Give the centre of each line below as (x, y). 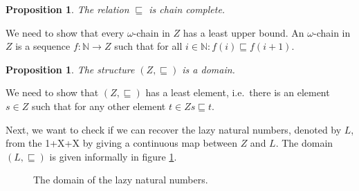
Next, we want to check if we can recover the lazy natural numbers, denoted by (174, 129)
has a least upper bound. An (243, 32)
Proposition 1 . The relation (67, 9)
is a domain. (209, 69)
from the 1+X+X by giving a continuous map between (121, 143)
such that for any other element (99, 106)
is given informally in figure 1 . (113, 156)
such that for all (148, 46)
